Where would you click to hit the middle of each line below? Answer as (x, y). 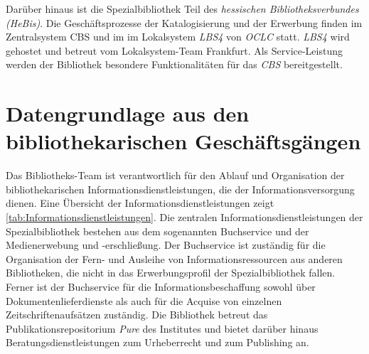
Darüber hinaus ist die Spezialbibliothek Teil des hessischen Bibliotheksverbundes (182, 9)
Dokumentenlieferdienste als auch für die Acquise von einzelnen (144, 300)
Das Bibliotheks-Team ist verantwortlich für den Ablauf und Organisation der (175, 175)
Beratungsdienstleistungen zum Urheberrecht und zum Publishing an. (157, 342)
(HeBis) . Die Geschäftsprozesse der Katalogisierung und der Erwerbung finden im (184, 22)
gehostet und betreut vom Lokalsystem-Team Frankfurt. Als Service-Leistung (175, 50)
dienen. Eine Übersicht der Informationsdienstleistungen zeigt (140, 203)
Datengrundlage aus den (128, 113)
